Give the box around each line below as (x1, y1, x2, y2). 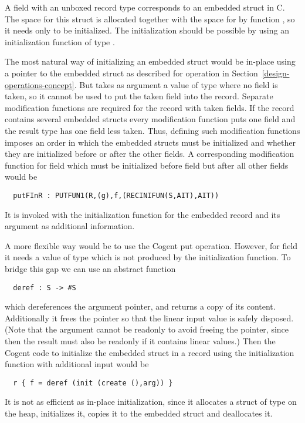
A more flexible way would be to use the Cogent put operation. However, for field (5, 239, 298, 251)
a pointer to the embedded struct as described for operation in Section (5, 66, 258, 79)
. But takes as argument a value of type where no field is (74, 78, 278, 90)
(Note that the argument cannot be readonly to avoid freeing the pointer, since (5, 323, 289, 335)
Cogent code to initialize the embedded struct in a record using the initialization (5, 346, 294, 358)
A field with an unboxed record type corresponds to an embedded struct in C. (5, 1, 285, 13)
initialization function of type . (5, 35, 115, 48)
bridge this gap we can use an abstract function (5, 262, 176, 274)
